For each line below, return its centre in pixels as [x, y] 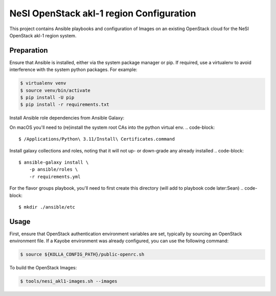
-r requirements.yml [55, 177]
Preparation [29, 50]
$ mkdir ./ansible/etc [47, 207]
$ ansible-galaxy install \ [54, 162]
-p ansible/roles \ [53, 169]
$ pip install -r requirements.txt [65, 105]
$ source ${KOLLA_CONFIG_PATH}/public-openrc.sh [82, 255]
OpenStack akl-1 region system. [43, 35]
